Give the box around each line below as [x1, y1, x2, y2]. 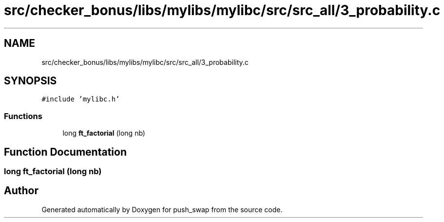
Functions [4, 111, 42, 121]
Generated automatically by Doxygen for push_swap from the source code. [41, 205, 283, 214]
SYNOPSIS [4, 75, 57, 87]
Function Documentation [4, 145, 127, 158]
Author [4, 184, 39, 197]
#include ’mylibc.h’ [41, 95, 120, 103]
